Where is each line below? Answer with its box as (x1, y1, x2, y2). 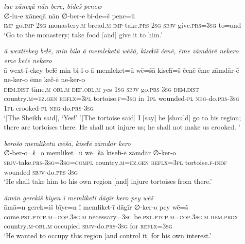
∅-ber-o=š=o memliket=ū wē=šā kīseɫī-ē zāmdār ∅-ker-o (4, 147, 176, 158)
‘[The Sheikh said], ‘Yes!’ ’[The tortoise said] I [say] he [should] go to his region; (4, 112, 241, 122)
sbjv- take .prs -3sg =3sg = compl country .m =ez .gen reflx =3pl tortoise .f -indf (4, 157, 227, 167)
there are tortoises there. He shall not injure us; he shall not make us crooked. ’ (4, 122, 241, 132)
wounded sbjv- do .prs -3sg (4, 166, 78, 177)
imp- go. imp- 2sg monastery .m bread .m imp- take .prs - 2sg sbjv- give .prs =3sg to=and (4, 20, 241, 30)
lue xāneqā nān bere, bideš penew (4, 1, 102, 11)
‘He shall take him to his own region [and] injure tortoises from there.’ (4, 176, 212, 186)
